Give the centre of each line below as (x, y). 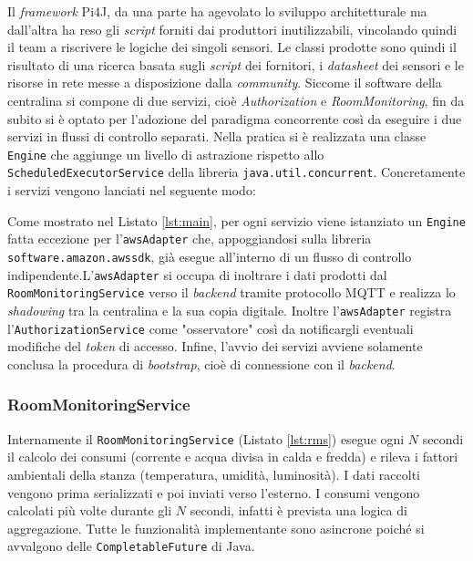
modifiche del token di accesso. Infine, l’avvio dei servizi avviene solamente (215, 346)
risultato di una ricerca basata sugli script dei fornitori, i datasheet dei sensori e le (236, 64)
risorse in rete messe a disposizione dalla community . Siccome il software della (225, 83)
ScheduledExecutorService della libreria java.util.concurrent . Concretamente (236, 172)
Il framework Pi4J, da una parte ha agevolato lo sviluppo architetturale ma (217, 11)
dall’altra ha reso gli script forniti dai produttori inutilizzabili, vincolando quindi (232, 29)
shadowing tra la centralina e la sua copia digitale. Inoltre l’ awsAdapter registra (230, 310)
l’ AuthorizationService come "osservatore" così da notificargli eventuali (211, 328)
